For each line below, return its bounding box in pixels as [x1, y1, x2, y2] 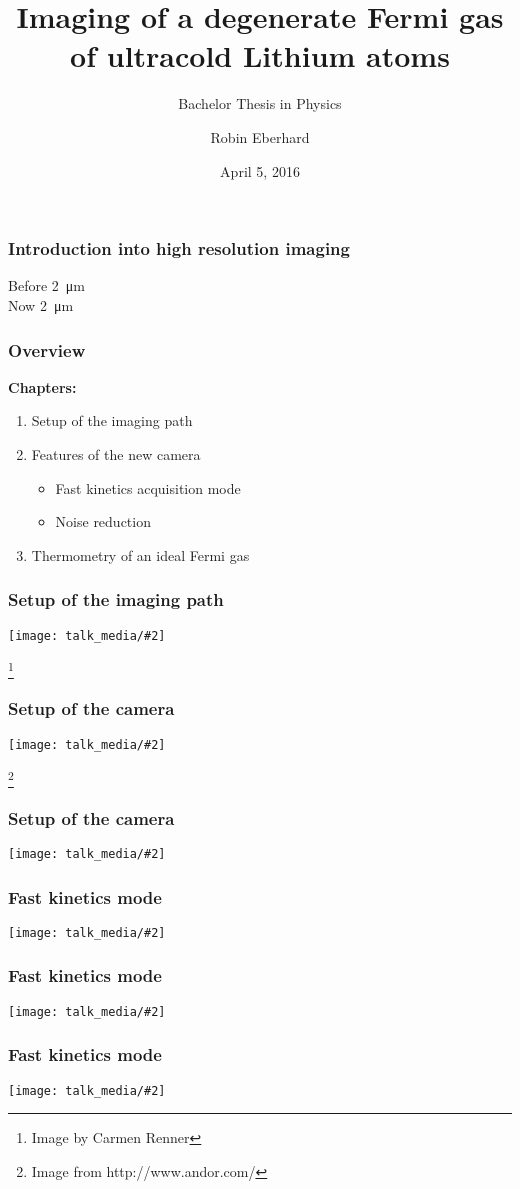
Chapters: [8, 376, 77, 397]
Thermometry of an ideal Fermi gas [31, 544, 250, 565]
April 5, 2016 [220, 160, 300, 181]
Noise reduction [55, 511, 151, 532]
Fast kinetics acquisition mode [55, 477, 241, 498]
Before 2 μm [8, 275, 85, 296]
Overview [8, 337, 86, 362]
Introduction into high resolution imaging [8, 236, 350, 261]
